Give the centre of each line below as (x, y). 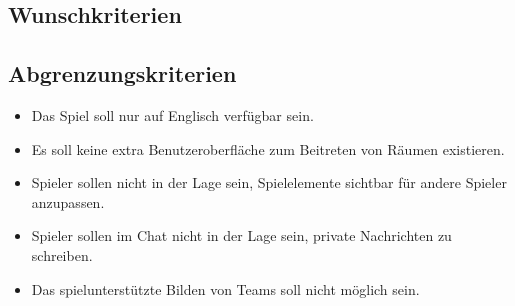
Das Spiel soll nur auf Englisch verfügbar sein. (172, 114)
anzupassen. (68, 201)
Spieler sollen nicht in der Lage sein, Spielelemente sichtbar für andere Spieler (269, 182)
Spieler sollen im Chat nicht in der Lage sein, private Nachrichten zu (241, 235)
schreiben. (62, 254)
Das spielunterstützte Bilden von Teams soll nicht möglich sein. (225, 288)
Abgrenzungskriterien (122, 73)
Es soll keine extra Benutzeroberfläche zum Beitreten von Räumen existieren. (268, 148)
